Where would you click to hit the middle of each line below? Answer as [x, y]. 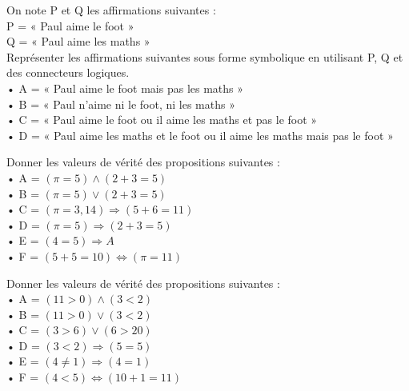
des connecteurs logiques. [68, 72]
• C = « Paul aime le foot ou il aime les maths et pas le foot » [162, 120]
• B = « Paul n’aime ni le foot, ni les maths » [121, 104]
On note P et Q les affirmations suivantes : [111, 10]
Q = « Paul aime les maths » [78, 41]
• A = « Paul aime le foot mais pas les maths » [125, 88]
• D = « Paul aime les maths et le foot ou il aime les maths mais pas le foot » [200, 135]
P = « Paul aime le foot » [70, 25]
